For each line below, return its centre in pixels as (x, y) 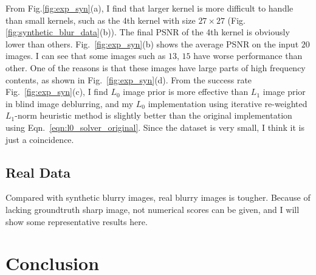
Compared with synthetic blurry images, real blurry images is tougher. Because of (158, 197)
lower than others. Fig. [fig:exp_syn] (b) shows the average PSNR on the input (152, 44)
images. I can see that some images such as (86, 56)
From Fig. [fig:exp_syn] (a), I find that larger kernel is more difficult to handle (149, 8)
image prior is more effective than (186, 92)
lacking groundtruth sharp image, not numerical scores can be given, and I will (153, 209)
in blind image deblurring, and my (70, 103)
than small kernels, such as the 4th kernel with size (101, 20)
